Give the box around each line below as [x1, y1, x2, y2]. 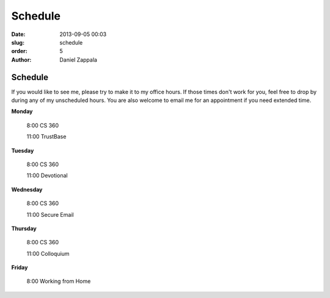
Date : [11, 31, 26, 38]
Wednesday [11, 186, 43, 193]
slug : [11, 38, 24, 46]
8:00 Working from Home [26, 278, 91, 285]
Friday [11, 264, 28, 271]
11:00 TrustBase [26, 133, 67, 140]
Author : [11, 56, 32, 64]
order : [11, 48, 28, 55]
